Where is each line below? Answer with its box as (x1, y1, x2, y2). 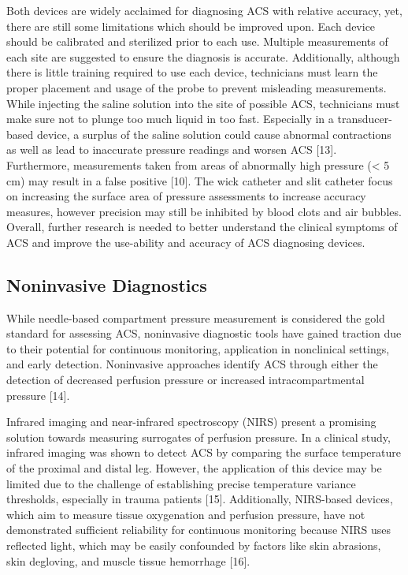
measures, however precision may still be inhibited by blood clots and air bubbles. (6, 203, 402, 219)
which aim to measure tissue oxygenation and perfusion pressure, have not (6, 506, 365, 522)
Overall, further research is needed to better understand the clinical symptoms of (6, 218, 398, 235)
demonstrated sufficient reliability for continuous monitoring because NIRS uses (6, 521, 391, 538)
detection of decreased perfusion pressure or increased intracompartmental (6, 372, 365, 388)
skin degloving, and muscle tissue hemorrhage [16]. (6, 552, 250, 569)
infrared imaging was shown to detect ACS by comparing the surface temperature (6, 444, 401, 461)
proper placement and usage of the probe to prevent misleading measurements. (6, 79, 387, 95)
